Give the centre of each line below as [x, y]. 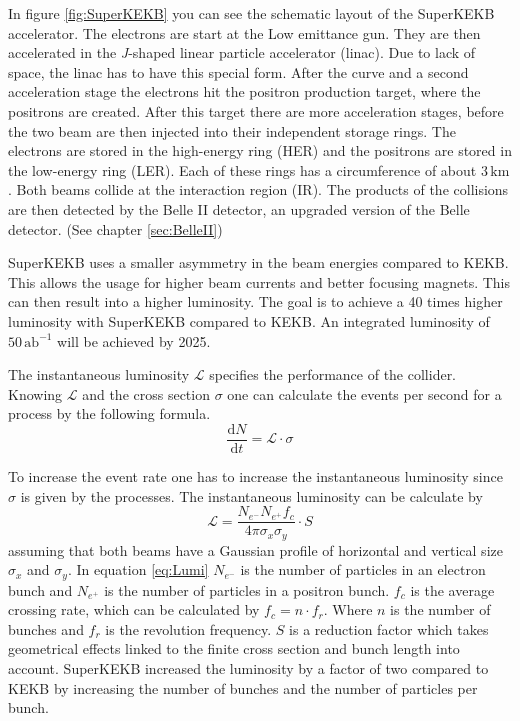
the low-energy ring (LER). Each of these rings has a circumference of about [242, 169]
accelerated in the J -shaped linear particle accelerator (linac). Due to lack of [242, 52]
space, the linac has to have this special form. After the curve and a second [238, 71]
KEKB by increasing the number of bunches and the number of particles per [243, 687]
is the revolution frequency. [188, 628]
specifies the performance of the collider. [333, 374]
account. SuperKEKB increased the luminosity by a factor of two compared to [248, 668]
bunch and [40, 589]
